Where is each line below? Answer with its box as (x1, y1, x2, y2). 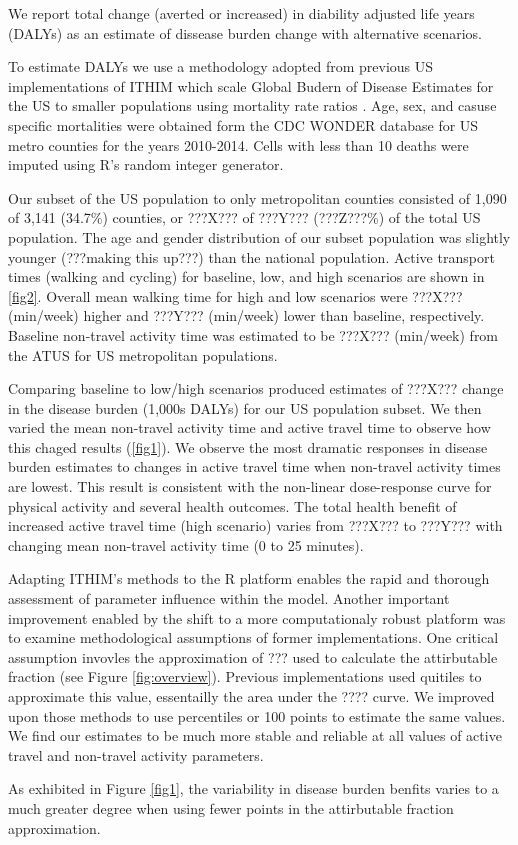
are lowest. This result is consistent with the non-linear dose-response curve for (8, 476, 492, 497)
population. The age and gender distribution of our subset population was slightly (8, 226, 511, 247)
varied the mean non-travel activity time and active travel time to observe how (8, 417, 491, 438)
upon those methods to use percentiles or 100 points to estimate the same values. (8, 705, 506, 726)
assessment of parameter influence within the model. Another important (8, 588, 450, 609)
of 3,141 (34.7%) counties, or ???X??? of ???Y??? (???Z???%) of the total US (8, 207, 481, 228)
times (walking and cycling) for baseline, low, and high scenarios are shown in (8, 266, 485, 287)
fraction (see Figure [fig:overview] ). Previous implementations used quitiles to (8, 666, 482, 687)
